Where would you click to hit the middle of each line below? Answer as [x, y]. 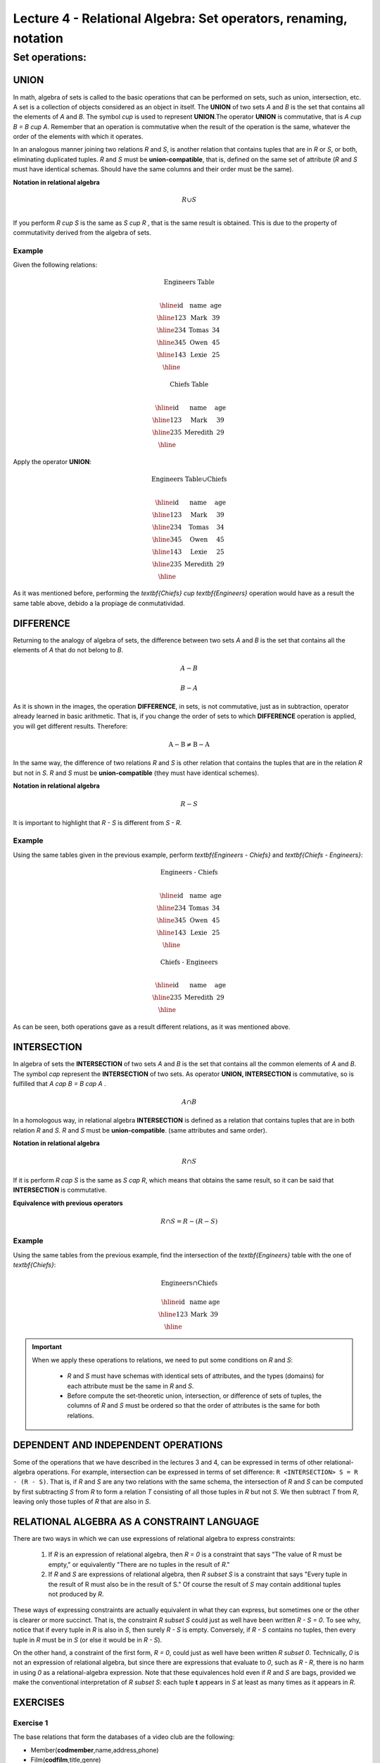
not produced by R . [76, 1594]
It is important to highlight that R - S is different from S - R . [97, 822]
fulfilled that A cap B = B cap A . [59, 1083]
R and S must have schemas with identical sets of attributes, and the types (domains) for [196, 1376]
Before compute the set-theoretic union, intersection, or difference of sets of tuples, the [195, 1396]
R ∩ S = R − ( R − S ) [189, 1221]
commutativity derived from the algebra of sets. [82, 233]
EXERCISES [39, 1702]
